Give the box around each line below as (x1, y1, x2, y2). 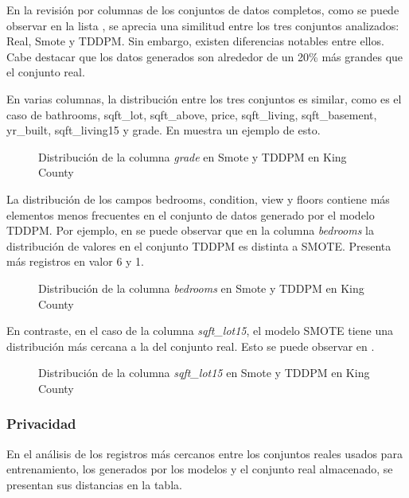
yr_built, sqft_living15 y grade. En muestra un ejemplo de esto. (6, 122, 321, 138)
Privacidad (6, 414, 76, 434)
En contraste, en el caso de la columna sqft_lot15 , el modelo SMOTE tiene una (6, 322, 394, 339)
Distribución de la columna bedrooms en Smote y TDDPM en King (38, 279, 364, 296)
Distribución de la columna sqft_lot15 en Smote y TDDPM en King (38, 364, 370, 381)
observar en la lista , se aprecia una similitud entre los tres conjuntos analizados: (6, 17, 399, 33)
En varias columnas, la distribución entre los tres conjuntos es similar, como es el (6, 90, 402, 107)
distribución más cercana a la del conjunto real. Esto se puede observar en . (6, 337, 375, 354)
